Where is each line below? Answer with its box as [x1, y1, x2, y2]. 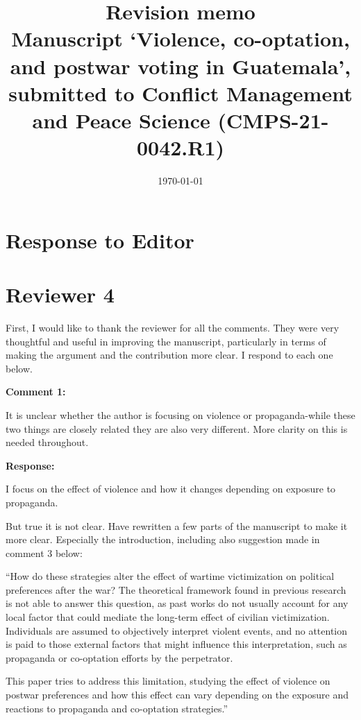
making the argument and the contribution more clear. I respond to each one [6, 348, 333, 362]
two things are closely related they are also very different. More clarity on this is [6, 421, 348, 436]
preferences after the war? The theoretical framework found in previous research [6, 582, 346, 597]
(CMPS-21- [217, 105, 329, 134]
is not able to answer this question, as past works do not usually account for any [6, 596, 349, 610]
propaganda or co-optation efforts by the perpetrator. [6, 650, 233, 665]
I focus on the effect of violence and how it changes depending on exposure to [6, 481, 336, 496]
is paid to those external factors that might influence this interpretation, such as [6, 637, 347, 651]
